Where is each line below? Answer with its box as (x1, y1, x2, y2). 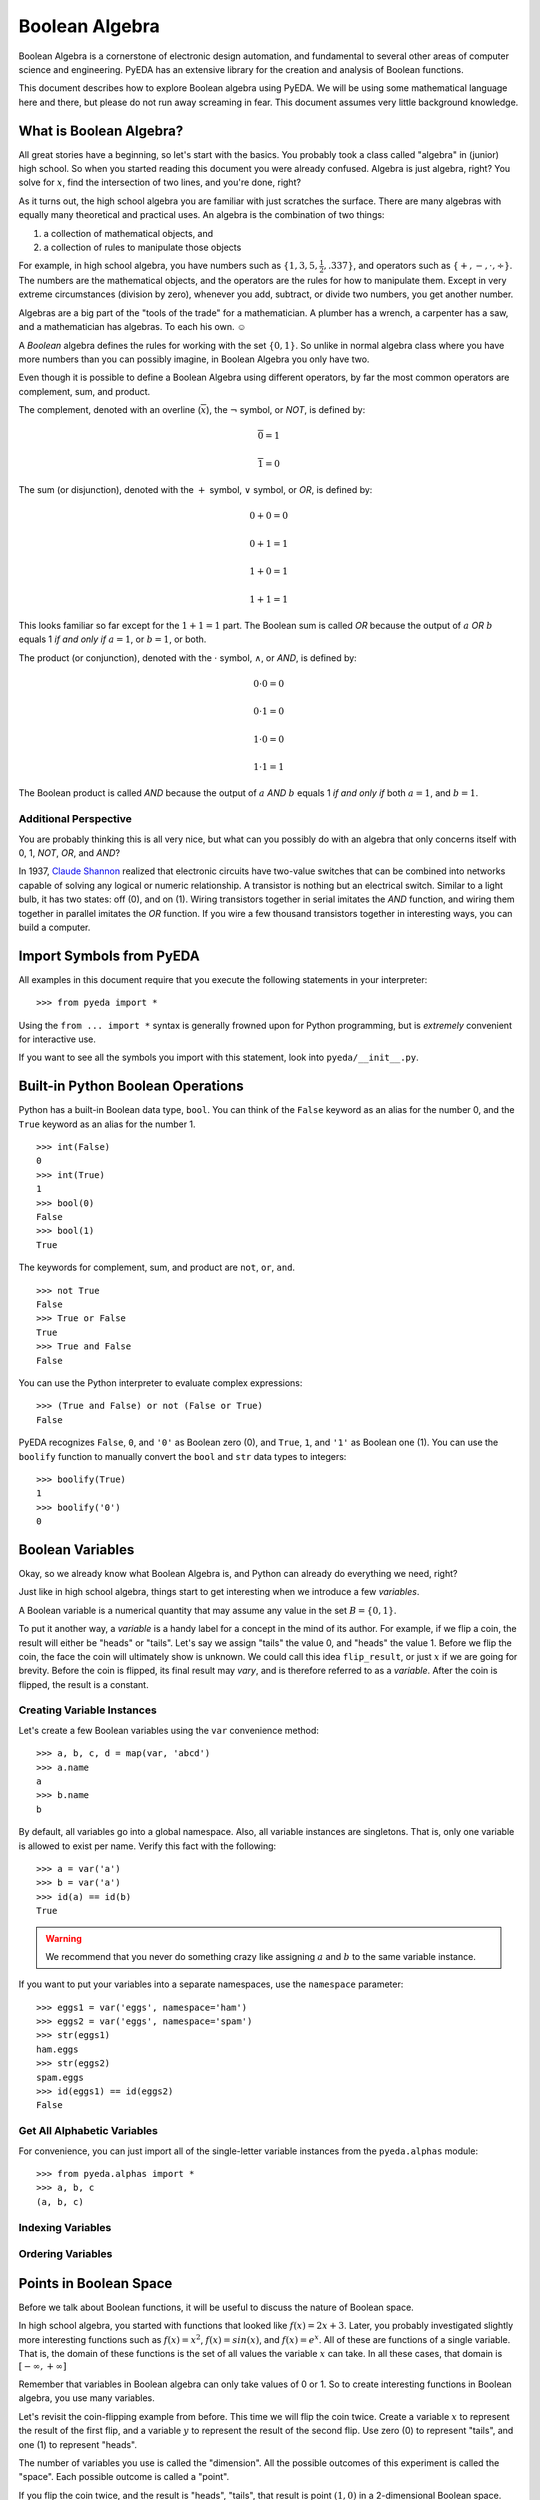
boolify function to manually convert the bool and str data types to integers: (18, 1450, 347, 1462)
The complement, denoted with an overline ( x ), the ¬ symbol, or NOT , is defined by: (18, 404, 366, 416)
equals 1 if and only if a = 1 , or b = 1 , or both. (18, 633, 207, 645)
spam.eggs (36, 2071, 84, 2083)
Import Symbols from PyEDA (18, 947, 200, 964)
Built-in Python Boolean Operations (18, 1078, 244, 1095)
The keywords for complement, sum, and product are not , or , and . (18, 1261, 295, 1274)
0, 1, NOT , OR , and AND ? (18, 846, 120, 859)
